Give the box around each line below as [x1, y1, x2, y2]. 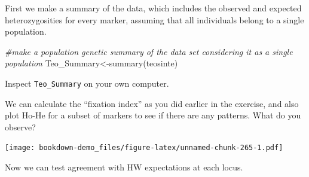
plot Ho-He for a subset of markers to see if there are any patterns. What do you [5, 109, 301, 121]
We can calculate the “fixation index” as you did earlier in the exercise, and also [5, 97, 299, 109]
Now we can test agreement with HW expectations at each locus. [5, 161, 243, 173]
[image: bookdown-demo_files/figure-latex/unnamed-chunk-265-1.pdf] [5, 144, 283, 152]
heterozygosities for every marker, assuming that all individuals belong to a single [5, 13, 304, 26]
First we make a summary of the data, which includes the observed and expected [5, 2, 302, 14]
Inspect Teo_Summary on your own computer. [5, 77, 169, 89]
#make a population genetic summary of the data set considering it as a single [5, 45, 293, 57]
